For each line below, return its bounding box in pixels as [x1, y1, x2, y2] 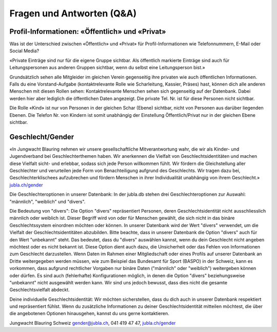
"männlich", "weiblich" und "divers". [9, 198, 86, 204]
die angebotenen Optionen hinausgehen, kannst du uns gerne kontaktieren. [9, 310, 169, 317]
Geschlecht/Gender [9, 132, 74, 141]
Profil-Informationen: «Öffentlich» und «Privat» [9, 27, 166, 36]
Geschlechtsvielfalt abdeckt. [9, 287, 70, 293]
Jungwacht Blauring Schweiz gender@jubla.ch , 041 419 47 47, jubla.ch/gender [9, 320, 176, 326]
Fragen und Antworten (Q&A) [9, 8, 137, 19]
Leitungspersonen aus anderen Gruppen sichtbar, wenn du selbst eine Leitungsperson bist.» [9, 65, 205, 71]
